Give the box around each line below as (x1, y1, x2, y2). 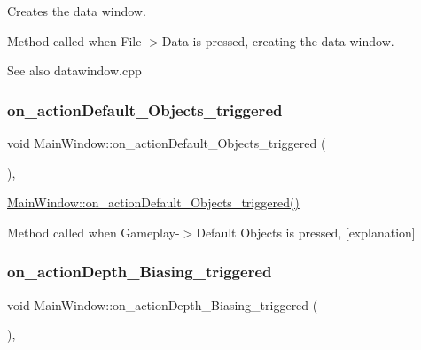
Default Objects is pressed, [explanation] (196, 222, 416, 241)
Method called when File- (7, 31, 146, 50)
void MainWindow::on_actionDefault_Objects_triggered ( (7, 134, 326, 152)
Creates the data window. (7, 2, 146, 19)
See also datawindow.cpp (7, 61, 142, 80)
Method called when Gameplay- (7, 222, 180, 241)
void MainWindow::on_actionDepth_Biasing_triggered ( (7, 295, 318, 314)
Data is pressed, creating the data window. (161, 31, 394, 50)
